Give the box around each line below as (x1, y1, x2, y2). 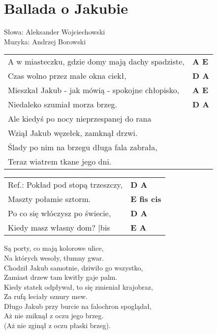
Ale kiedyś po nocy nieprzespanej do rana (8, 113, 152, 125)
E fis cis (130, 193, 161, 205)
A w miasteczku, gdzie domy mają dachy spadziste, (8, 56, 185, 67)
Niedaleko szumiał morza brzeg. (8, 99, 117, 110)
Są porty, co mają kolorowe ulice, (4, 243, 104, 253)
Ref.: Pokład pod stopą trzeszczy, (8, 179, 123, 191)
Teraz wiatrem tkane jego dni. (8, 156, 112, 167)
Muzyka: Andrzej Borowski (4, 36, 86, 46)
